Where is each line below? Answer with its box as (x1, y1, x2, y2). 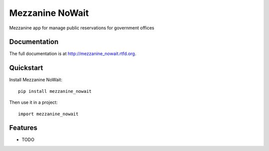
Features (9, 124, 37, 132)
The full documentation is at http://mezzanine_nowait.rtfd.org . (9, 51, 136, 57)
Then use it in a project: (9, 99, 58, 105)
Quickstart (9, 64, 43, 72)
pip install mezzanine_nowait (18, 88, 92, 94)
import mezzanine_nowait (18, 111, 79, 117)
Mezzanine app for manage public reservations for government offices (9, 25, 154, 31)
